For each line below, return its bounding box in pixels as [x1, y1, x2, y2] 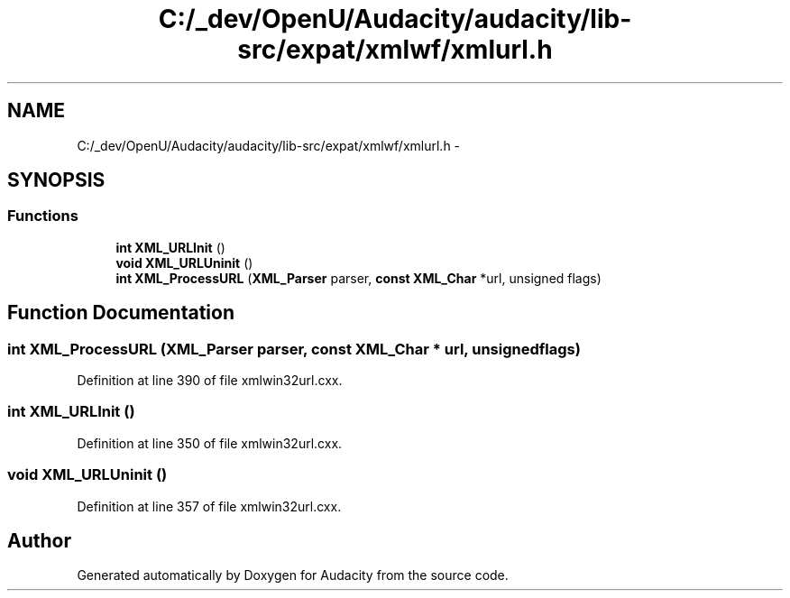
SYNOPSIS [7, 169, 106, 192]
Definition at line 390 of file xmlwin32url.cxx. [77, 373, 343, 389]
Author [7, 529, 71, 552]
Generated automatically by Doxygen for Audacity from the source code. [77, 567, 509, 584]
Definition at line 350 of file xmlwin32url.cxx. [77, 435, 343, 451]
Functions [7, 207, 78, 225]
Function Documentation [7, 301, 234, 325]
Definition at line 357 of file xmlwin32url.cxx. [77, 498, 342, 514]
